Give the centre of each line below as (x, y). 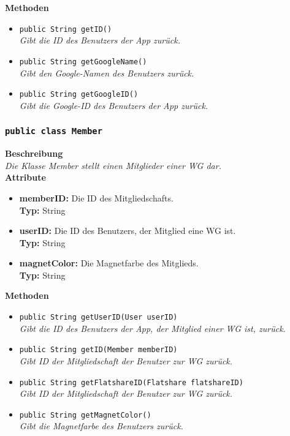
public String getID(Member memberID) (98, 350)
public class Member (54, 131)
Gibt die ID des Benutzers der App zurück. (100, 40)
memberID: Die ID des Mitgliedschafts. (96, 197)
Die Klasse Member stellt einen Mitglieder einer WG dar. (113, 165)
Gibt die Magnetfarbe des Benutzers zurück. (101, 426)
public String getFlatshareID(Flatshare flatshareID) (131, 382)
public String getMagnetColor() (85, 415)
